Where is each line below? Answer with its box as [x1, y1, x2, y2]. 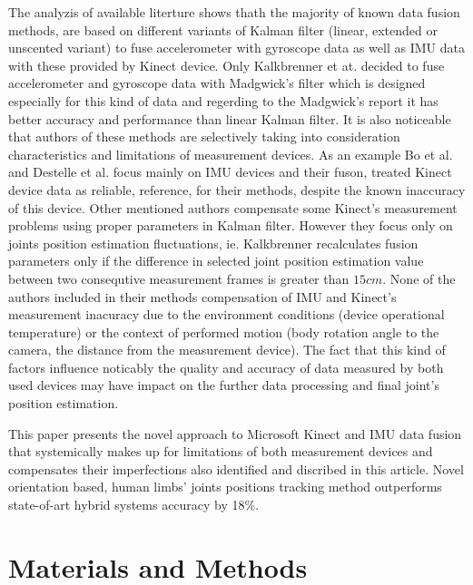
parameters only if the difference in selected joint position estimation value [8, 251, 424, 270]
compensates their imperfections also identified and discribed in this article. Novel [8, 459, 464, 478]
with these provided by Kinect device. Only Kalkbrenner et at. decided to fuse [8, 55, 445, 74]
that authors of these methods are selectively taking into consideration [8, 127, 400, 146]
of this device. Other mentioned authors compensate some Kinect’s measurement [8, 198, 458, 217]
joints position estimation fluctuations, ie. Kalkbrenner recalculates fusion [8, 233, 419, 252]
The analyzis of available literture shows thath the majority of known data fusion [8, 3, 460, 21]
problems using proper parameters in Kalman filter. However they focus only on [8, 216, 453, 235]
